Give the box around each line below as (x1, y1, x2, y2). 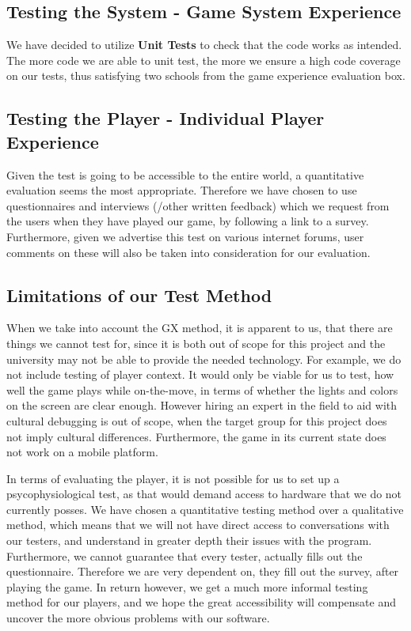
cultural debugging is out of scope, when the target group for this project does (6, 412, 387, 429)
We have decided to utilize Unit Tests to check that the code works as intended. (6, 36, 402, 53)
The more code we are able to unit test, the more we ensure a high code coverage (6, 51, 401, 68)
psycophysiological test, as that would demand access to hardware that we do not (6, 486, 402, 502)
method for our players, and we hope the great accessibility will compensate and (6, 594, 396, 610)
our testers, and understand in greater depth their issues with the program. (6, 532, 372, 549)
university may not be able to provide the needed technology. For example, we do (6, 350, 401, 367)
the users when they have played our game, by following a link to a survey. (6, 213, 369, 229)
